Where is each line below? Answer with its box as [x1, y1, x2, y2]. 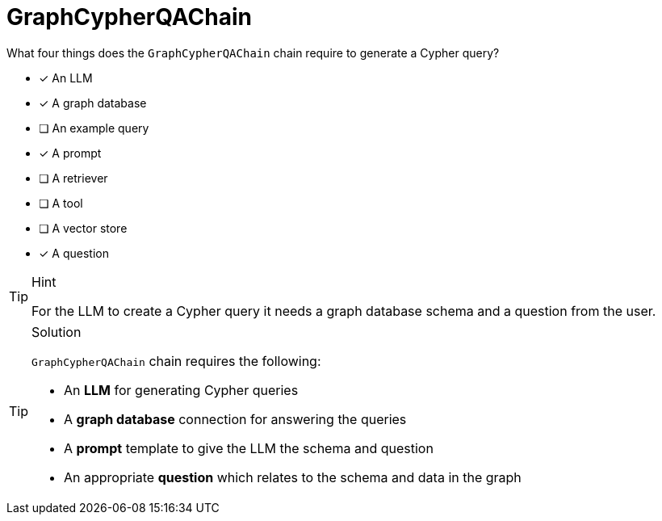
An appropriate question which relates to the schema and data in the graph [64, 468, 522, 485]
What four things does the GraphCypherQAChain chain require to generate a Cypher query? [6, 45, 500, 60]
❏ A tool [39, 195, 83, 210]
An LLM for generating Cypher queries [64, 381, 299, 398]
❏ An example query [39, 120, 149, 135]
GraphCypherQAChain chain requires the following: [31, 352, 321, 369]
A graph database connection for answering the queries [64, 410, 407, 427]
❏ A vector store [39, 221, 128, 235]
